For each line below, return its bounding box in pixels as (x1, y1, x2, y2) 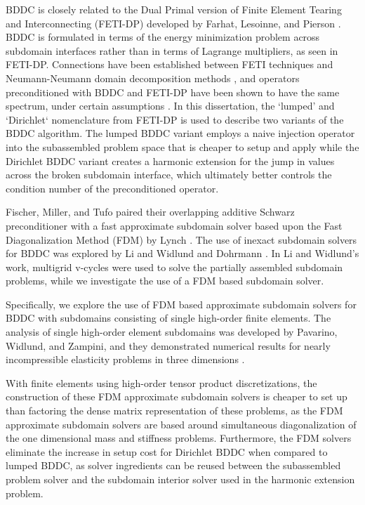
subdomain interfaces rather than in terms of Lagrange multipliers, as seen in (6, 43, 338, 58)
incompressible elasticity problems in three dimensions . (6, 352, 245, 367)
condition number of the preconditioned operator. (6, 181, 219, 195)
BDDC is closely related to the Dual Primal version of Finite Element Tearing (6, 2, 342, 16)
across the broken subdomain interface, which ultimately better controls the (6, 167, 332, 182)
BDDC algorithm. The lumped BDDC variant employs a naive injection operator (6, 126, 355, 140)
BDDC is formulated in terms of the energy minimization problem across (6, 29, 320, 44)
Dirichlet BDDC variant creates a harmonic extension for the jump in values (6, 153, 335, 168)
